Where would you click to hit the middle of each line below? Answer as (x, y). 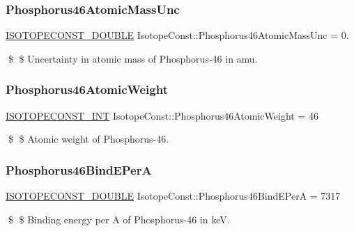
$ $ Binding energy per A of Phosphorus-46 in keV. (119, 219)
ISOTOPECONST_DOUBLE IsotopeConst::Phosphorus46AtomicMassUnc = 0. (177, 35)
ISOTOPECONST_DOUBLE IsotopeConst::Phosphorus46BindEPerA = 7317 (173, 196)
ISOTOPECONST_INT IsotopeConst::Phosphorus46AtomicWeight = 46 (162, 115)
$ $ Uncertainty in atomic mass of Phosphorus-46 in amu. (133, 58)
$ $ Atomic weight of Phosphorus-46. (88, 139)
